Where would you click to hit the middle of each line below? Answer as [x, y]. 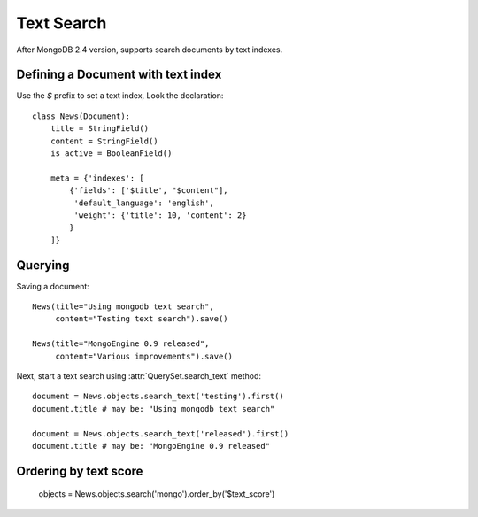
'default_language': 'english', [144, 203]
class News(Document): [81, 116]
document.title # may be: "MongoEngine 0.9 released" [151, 446]
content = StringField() [104, 141]
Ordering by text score [80, 471]
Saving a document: [53, 286]
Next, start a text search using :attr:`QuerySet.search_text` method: [139, 376]
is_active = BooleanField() [111, 154]
